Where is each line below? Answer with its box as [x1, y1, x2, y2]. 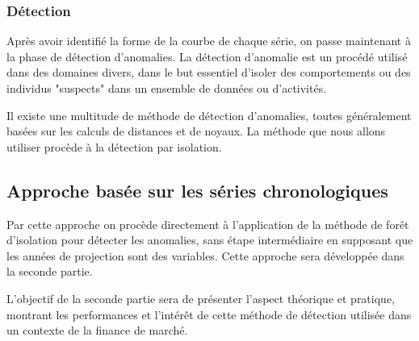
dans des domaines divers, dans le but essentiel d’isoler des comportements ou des [6, 64, 411, 81]
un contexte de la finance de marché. [6, 322, 188, 339]
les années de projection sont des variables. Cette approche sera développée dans [6, 247, 404, 264]
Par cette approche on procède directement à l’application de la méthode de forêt [6, 215, 409, 232]
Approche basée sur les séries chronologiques [6, 177, 388, 202]
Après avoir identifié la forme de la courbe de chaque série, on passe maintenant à [6, 32, 411, 49]
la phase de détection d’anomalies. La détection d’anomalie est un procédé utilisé [6, 48, 408, 64]
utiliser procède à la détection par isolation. [6, 138, 222, 155]
